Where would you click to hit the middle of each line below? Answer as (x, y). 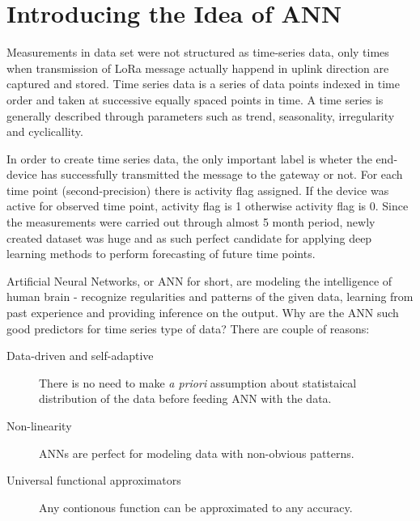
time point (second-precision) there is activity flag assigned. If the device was (198, 190)
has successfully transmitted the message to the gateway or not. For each (222, 174)
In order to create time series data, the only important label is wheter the (189, 158)
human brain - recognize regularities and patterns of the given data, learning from (210, 297)
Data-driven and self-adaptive (80, 356)
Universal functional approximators (94, 480)
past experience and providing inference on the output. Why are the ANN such (203, 313)
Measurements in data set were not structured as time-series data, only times (198, 52)
